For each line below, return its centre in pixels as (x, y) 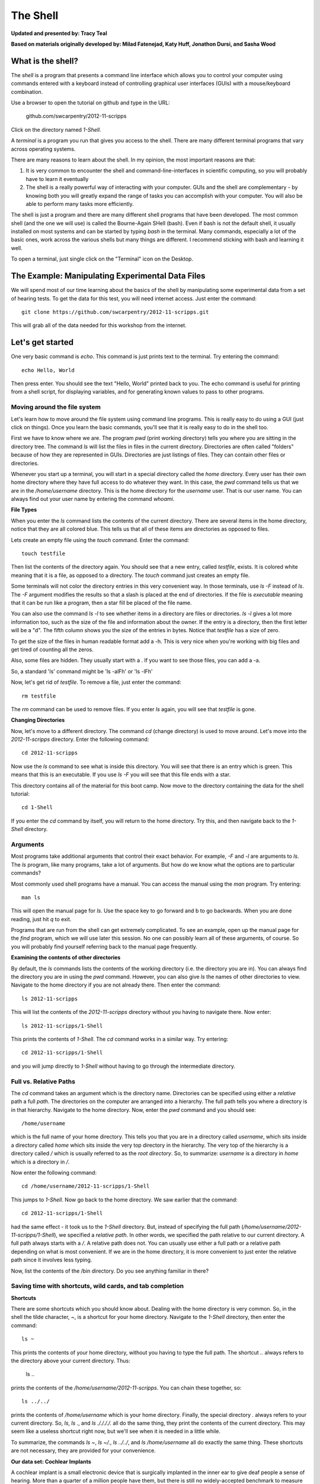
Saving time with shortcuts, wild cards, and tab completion (97, 1286)
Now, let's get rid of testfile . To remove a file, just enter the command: (96, 682)
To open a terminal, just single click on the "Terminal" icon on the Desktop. (102, 259)
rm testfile (39, 696)
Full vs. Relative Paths (43, 1082)
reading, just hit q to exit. (41, 919)
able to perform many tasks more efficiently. (80, 204)
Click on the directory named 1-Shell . (56, 129)
